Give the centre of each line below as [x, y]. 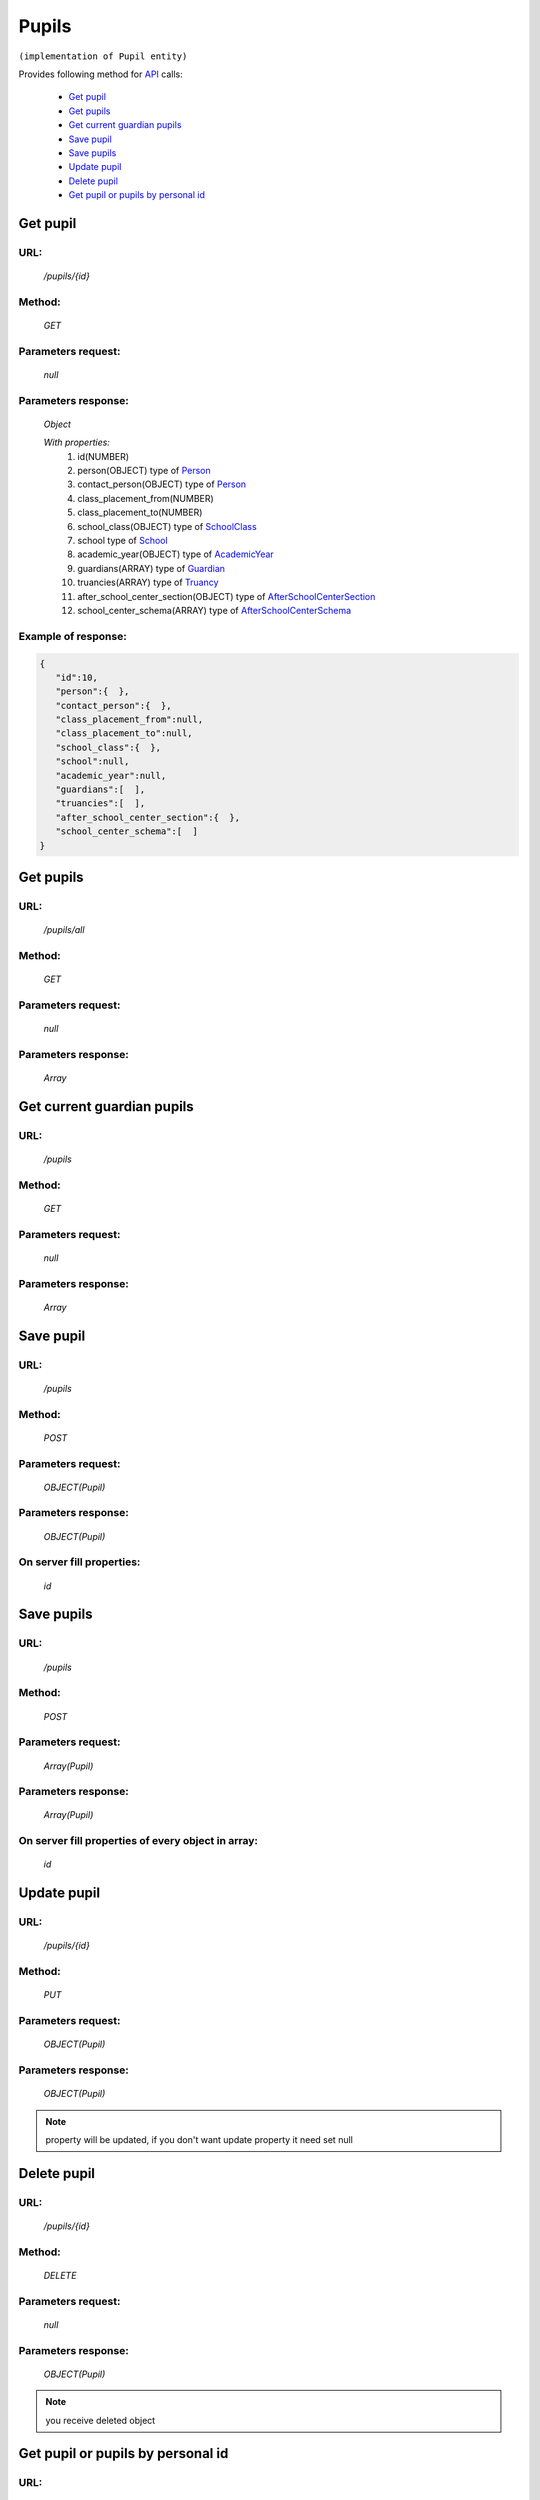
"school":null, [92, 761]
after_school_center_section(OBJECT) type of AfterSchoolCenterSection [226, 596]
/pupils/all [64, 930]
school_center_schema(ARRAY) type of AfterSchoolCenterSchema [214, 610]
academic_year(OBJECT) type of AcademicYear [175, 554]
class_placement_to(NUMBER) [140, 512]
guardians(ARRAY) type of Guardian [151, 568]
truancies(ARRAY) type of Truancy [148, 582]
